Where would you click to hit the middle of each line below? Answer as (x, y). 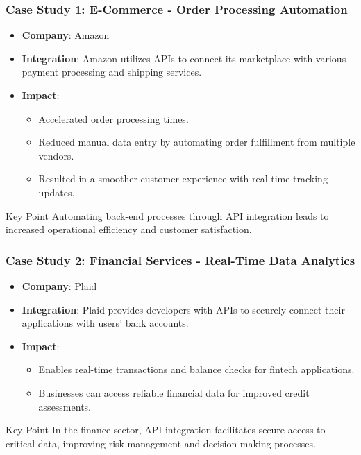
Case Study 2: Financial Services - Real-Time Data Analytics (180, 260)
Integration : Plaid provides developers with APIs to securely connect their (183, 309)
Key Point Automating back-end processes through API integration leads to (167, 215)
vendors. (56, 155)
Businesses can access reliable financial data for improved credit (174, 392)
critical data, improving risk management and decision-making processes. (161, 443)
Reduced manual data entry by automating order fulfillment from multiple (197, 142)
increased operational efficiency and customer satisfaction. (129, 229)
